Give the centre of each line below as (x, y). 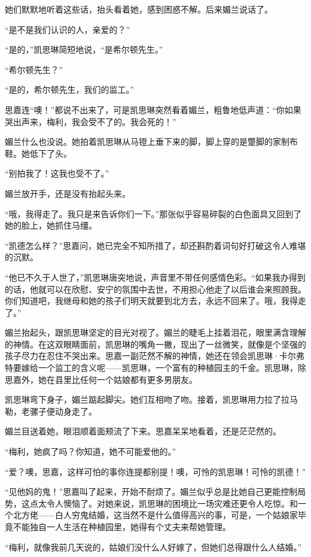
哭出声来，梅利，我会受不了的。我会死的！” (91, 121)
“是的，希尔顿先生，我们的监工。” (70, 89)
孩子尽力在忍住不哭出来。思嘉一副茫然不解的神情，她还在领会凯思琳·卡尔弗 (155, 356)
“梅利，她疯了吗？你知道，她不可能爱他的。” (91, 451)
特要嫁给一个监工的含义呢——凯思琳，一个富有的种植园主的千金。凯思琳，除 (155, 368)
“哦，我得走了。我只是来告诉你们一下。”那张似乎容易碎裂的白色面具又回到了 (153, 213)
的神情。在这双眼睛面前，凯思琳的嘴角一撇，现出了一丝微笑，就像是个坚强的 (155, 344)
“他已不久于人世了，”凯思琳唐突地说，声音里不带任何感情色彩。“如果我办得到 (155, 277)
